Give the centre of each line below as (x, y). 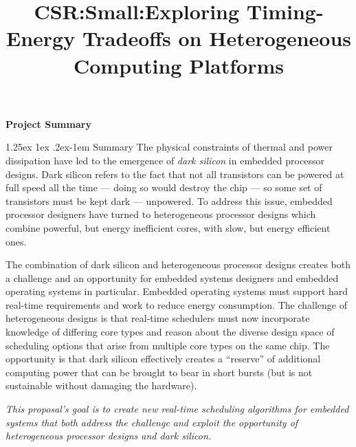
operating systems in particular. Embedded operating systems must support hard (177, 291)
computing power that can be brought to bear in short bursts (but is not (159, 372)
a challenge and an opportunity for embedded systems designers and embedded (172, 277)
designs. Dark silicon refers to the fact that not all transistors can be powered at (175, 174)
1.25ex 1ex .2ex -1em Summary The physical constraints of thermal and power (169, 147)
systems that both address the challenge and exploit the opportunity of (152, 422)
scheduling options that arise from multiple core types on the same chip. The (168, 345)
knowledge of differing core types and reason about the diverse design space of (170, 332)
